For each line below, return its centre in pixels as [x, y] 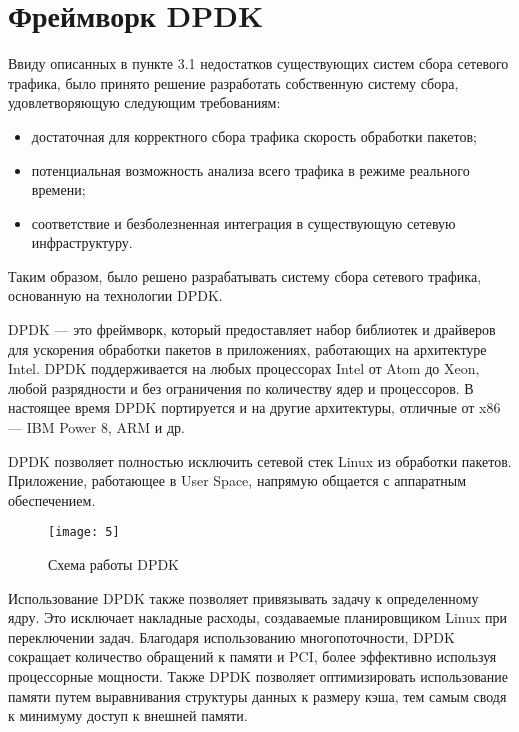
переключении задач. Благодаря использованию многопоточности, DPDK [231, 636]
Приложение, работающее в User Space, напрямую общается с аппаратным [237, 480]
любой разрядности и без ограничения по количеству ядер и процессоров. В [241, 387]
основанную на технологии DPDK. [115, 295]
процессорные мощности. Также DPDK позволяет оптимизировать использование [258, 676]
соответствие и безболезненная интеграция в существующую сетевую [243, 222]
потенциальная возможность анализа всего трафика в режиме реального [250, 169]
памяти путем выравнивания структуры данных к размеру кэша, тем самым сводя [257, 695]
